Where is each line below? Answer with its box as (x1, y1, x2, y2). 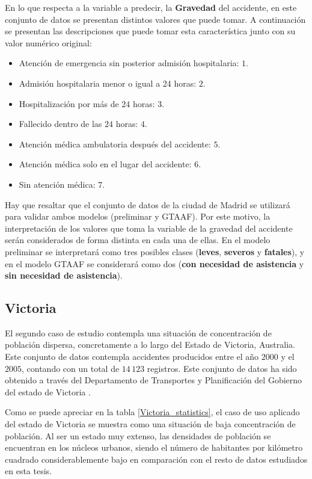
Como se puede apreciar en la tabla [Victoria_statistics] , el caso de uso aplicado (5, 406, 300, 418)
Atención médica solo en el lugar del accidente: (19, 158, 192, 170)
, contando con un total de (22, 362, 120, 374)
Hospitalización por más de (19, 97, 119, 110)
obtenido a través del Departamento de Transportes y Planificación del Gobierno (5, 374, 302, 386)
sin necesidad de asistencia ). (5, 269, 123, 282)
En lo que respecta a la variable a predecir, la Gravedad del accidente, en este (5, 1, 297, 13)
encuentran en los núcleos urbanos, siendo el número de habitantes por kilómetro (5, 441, 303, 454)
